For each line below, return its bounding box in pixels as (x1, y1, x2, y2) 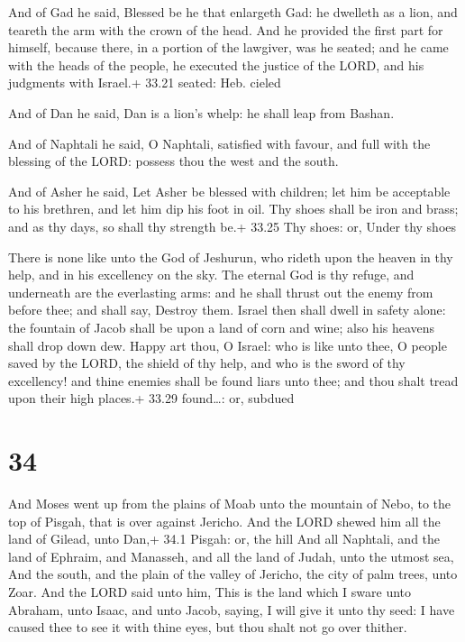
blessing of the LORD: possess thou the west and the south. (8, 151, 339, 170)
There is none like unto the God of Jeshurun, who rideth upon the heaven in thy (8, 247, 453, 266)
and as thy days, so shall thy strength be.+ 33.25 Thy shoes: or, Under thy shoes (8, 216, 457, 235)
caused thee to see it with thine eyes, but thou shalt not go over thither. (8, 618, 407, 637)
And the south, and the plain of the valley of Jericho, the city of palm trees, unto (8, 564, 458, 583)
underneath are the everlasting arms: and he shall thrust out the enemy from (8, 282, 433, 301)
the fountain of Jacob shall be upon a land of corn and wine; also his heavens (8, 317, 435, 336)
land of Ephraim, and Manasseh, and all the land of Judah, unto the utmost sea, (8, 546, 454, 565)
